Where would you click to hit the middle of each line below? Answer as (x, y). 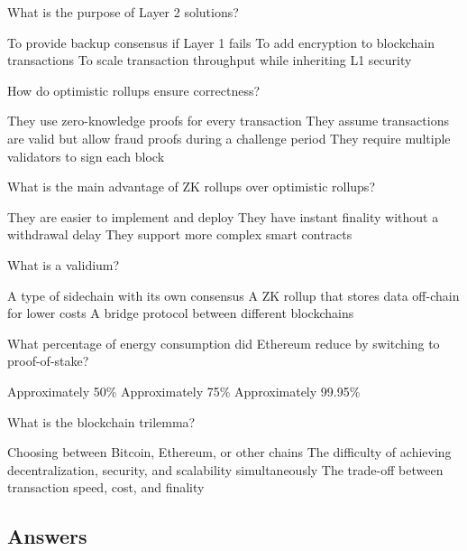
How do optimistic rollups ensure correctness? (134, 90)
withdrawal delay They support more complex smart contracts (180, 234)
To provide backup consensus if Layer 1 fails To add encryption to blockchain (221, 42)
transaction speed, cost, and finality (106, 487)
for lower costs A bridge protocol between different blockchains (181, 313)
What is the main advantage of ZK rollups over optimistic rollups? (191, 187)
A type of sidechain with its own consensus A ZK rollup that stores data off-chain (233, 295)
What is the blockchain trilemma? (101, 421)
